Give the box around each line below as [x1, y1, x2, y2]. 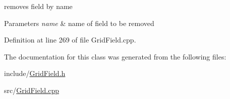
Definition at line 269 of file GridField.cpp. [4, 34, 136, 45]
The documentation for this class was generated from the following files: [4, 51, 226, 61]
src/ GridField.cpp [4, 84, 59, 95]
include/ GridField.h [4, 68, 66, 78]
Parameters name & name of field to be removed [4, 17, 154, 28]
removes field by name [4, 1, 73, 11]
